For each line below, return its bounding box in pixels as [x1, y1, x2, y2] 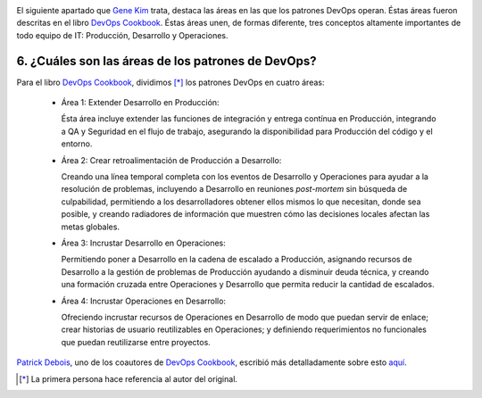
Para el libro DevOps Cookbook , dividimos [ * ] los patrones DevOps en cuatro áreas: [16, 77, 325, 87]
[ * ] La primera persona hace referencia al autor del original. [19, 373, 238, 384]
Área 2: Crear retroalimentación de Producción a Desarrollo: [61, 154, 282, 165]
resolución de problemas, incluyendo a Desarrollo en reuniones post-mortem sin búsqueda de [61, 184, 408, 195]
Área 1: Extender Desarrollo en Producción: [61, 97, 220, 108]
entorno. [61, 138, 93, 149]
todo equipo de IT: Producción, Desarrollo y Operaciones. [16, 29, 229, 40]
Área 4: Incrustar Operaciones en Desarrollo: [61, 295, 227, 306]
